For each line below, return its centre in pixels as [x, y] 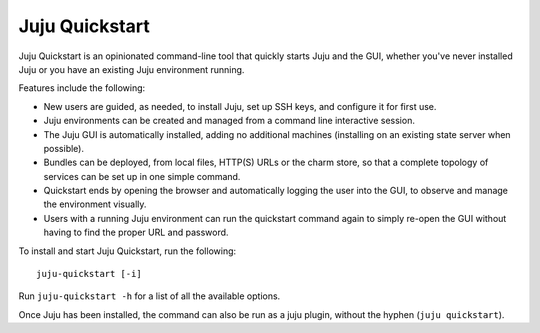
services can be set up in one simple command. [142, 176]
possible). [64, 148]
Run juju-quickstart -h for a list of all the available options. [149, 296]
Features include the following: [82, 88]
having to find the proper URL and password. [136, 232]
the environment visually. [95, 204]
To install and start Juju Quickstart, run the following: [127, 251]
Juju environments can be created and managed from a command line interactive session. [229, 121]
